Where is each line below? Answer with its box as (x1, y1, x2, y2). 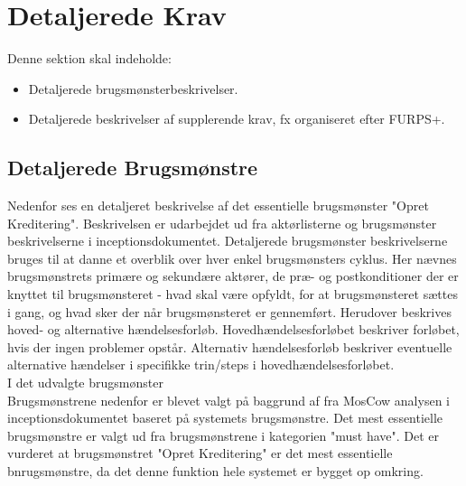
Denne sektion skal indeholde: (7, 49, 172, 68)
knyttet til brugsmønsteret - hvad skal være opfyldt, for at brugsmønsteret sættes (7, 285, 458, 304)
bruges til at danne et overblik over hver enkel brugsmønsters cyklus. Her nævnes (7, 248, 457, 267)
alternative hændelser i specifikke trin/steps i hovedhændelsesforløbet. (7, 355, 395, 374)
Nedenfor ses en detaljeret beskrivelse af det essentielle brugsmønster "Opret (7, 196, 429, 215)
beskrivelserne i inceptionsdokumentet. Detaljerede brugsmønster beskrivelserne (7, 231, 448, 250)
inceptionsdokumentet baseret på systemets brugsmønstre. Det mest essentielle (7, 408, 443, 427)
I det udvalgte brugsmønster (7, 373, 163, 392)
